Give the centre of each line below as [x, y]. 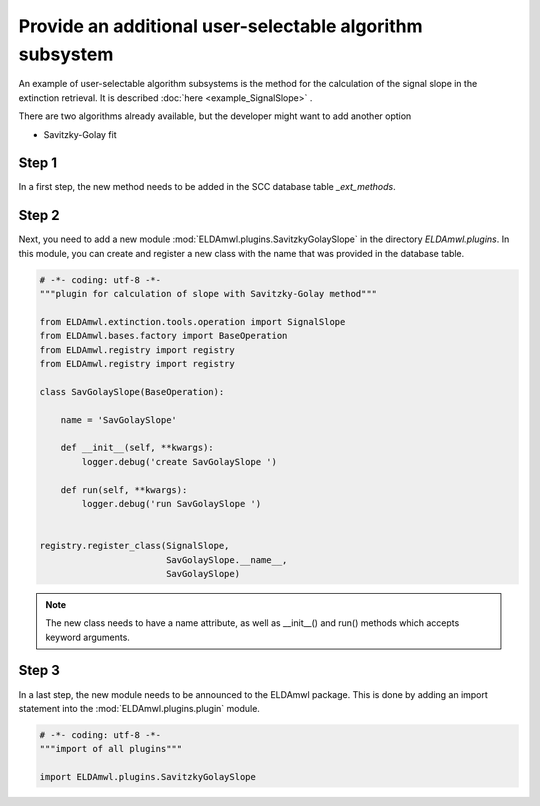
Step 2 [39, 215]
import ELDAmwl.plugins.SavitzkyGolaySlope [148, 777]
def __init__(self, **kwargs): [137, 448]
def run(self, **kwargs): [124, 489]
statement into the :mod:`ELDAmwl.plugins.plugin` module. [139, 708]
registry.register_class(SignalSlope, [134, 546]
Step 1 [38, 163]
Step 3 [39, 670]
